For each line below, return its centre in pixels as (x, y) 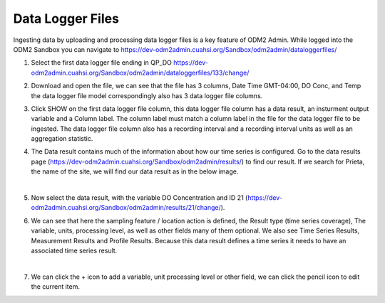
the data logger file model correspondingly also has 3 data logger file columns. (147, 95)
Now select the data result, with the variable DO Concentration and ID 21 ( (139, 198)
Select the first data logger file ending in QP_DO (102, 63)
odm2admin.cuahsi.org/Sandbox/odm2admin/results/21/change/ (126, 208)
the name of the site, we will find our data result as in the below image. (135, 171)
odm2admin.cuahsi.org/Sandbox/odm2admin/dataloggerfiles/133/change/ (140, 73)
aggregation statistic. (62, 139)
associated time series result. (74, 250)
